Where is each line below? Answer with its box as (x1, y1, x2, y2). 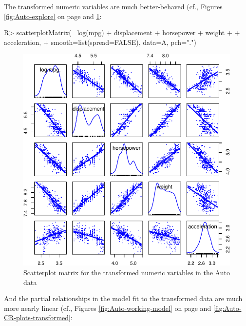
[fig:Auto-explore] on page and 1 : (4, 11, 102, 21)
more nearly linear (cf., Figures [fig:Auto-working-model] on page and (4, 303, 211, 313)
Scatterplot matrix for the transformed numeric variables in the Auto (23, 267, 230, 277)
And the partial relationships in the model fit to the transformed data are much (4, 293, 243, 304)
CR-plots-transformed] (4, 312, 71, 323)
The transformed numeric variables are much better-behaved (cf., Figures (4, 1, 223, 11)
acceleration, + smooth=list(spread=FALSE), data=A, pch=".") (4, 37, 196, 47)
